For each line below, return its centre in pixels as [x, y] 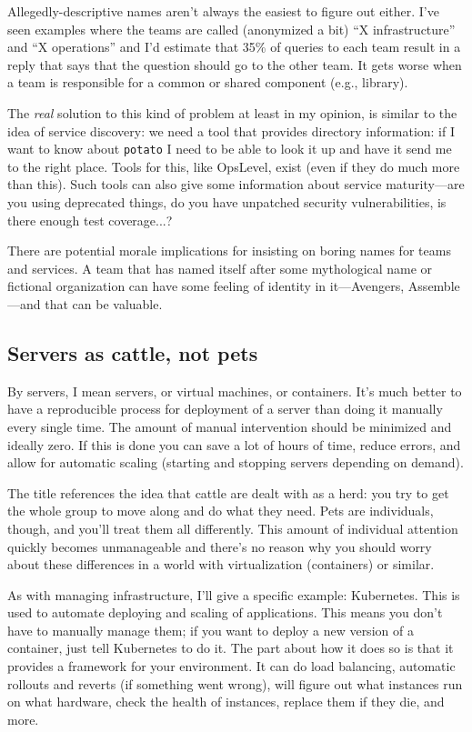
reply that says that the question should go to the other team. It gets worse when [235, 64]
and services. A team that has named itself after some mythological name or [220, 268]
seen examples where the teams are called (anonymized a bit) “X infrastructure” [231, 29]
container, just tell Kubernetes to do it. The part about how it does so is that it [231, 648]
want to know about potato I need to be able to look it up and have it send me [230, 149]
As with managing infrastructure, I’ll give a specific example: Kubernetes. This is [234, 594]
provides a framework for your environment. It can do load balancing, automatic [231, 666]
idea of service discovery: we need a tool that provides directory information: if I [231, 130]
